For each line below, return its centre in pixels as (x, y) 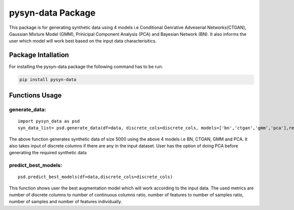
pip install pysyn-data (48, 80)
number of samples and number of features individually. (66, 202)
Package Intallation (39, 55)
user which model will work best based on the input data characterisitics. (83, 41)
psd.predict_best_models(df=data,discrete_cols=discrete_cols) (95, 177)
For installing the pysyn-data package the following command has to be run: (86, 67)
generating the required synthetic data (48, 153)
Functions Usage (36, 95)
